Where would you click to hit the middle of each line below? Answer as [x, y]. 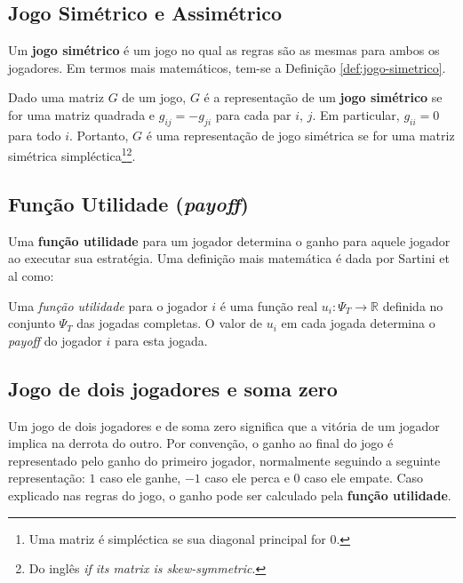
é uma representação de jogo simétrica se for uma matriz [300, 135]
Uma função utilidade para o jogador [108, 305]
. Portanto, [99, 135]
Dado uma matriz [56, 97]
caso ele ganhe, [140, 478]
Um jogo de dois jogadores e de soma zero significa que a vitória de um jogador [224, 425]
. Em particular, [356, 114]
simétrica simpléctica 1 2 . [72, 155]
